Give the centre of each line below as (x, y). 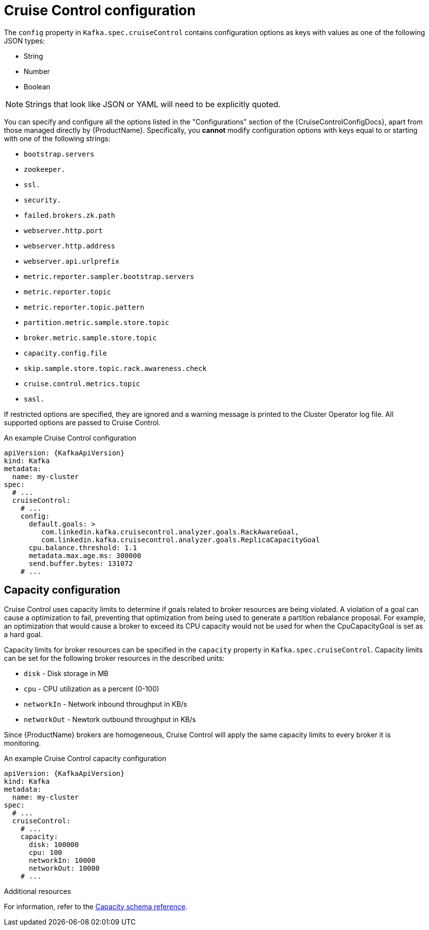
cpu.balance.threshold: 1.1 (83, 547)
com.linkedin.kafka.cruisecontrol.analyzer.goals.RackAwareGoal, (170, 532)
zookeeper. (45, 169)
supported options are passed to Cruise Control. (82, 422)
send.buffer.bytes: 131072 (81, 563)
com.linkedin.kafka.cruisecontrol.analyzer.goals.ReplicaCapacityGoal (180, 540)
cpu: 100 (46, 852)
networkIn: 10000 (62, 860)
